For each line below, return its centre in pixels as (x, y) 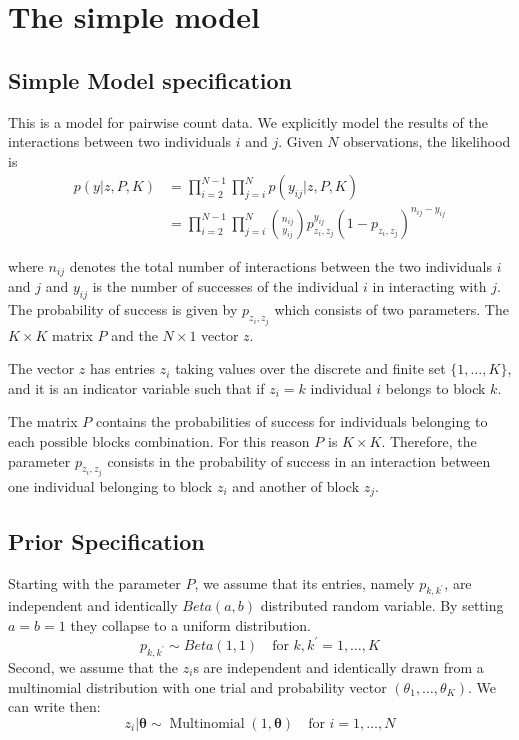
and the (134, 334)
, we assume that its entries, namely (304, 582)
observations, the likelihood (427, 141)
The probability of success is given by (123, 309)
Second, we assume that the (93, 666)
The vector (41, 368)
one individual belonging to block (110, 486)
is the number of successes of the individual (225, 286)
